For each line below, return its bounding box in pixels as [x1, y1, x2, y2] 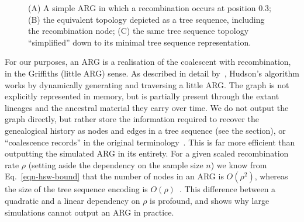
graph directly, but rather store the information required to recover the [5, 113, 259, 125]
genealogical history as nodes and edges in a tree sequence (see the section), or [5, 124, 286, 136]
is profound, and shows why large [150, 194, 270, 206]
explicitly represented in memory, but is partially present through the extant [5, 90, 279, 102]
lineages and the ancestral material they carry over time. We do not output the [5, 101, 289, 113]
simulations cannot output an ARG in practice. [5, 206, 174, 218]
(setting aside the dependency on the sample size [28, 158, 203, 171]
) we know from [210, 158, 267, 171]
